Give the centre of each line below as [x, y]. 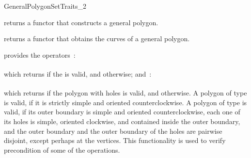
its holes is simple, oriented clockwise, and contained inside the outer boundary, [122, 121]
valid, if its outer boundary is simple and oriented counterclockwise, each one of [122, 112]
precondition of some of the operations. [62, 150]
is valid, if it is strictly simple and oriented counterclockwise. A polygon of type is [125, 102]
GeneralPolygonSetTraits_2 [45, 6]
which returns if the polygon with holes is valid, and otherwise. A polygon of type [125, 93]
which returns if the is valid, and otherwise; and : [78, 73]
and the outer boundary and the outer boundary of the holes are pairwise [113, 131]
